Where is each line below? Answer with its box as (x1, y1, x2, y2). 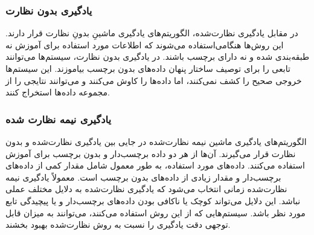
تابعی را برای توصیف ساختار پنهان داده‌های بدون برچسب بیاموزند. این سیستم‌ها (5, 62, 290, 74)
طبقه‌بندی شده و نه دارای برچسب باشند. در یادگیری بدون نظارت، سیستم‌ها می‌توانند (5, 50, 310, 63)
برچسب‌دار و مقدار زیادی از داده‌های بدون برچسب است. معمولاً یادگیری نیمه (5, 170, 281, 183)
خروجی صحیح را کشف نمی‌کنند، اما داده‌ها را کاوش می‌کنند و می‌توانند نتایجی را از (5, 74, 302, 86)
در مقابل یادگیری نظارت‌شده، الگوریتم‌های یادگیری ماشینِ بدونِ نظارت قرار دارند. (5, 27, 298, 39)
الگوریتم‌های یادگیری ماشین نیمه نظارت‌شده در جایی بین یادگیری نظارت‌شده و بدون (5, 135, 307, 147)
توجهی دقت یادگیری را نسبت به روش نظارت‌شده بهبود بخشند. (5, 218, 231, 231)
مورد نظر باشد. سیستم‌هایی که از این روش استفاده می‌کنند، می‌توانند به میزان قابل (5, 206, 306, 219)
